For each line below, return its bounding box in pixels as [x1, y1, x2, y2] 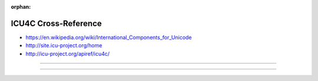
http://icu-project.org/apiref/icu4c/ [25, 50, 110, 57]
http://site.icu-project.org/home [25, 42, 102, 49]
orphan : [11, 3, 31, 10]
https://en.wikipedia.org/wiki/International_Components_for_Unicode [25, 34, 192, 41]
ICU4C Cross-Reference [11, 18, 102, 29]
